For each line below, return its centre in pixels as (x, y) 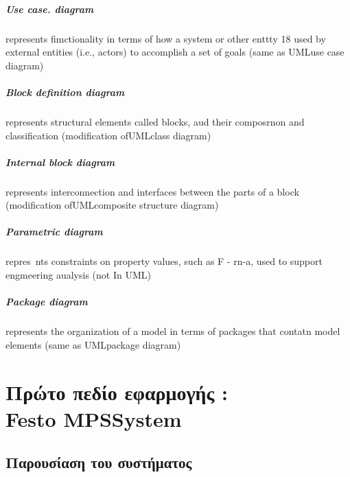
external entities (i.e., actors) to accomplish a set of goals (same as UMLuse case (175, 52)
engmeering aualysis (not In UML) (78, 275)
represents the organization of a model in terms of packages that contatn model (173, 331)
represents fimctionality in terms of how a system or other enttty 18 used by (166, 38)
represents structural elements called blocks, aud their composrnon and (155, 121)
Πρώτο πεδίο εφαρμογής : (117, 392)
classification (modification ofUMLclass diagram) (108, 135)
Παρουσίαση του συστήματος (99, 462)
